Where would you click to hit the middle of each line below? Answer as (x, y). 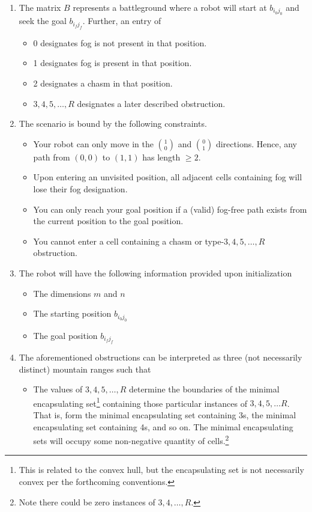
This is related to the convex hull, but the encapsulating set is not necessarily (161, 470)
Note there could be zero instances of (87, 501)
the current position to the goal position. (108, 221)
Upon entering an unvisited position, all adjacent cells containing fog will (168, 177)
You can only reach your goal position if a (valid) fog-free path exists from (170, 209)
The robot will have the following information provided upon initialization (155, 273)
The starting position (72, 313)
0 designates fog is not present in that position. (120, 42)
